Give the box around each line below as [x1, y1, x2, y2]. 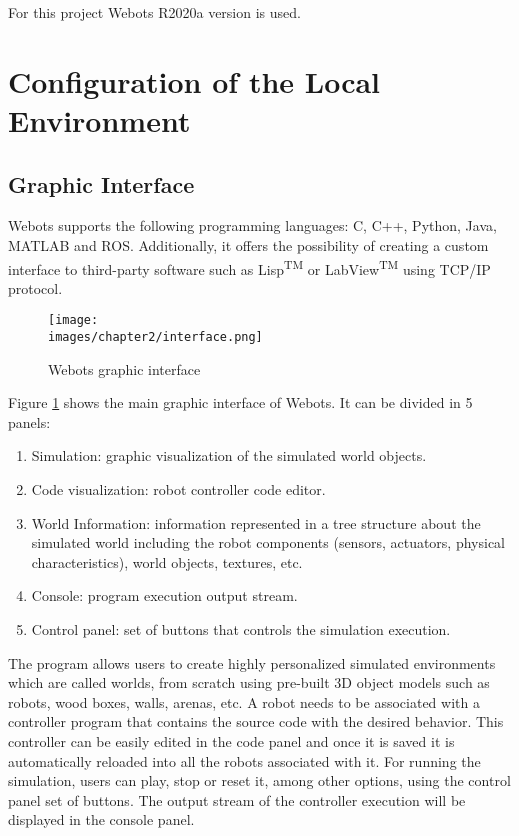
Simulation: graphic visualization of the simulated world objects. [31, 445, 427, 466]
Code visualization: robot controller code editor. [31, 479, 326, 500]
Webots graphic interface [48, 358, 201, 379]
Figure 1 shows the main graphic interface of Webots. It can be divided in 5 [8, 392, 473, 413]
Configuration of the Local [8, 60, 381, 101]
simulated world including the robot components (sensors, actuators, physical [31, 532, 506, 553]
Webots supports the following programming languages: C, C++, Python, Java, [8, 215, 497, 236]
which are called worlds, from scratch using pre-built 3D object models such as [8, 672, 490, 693]
